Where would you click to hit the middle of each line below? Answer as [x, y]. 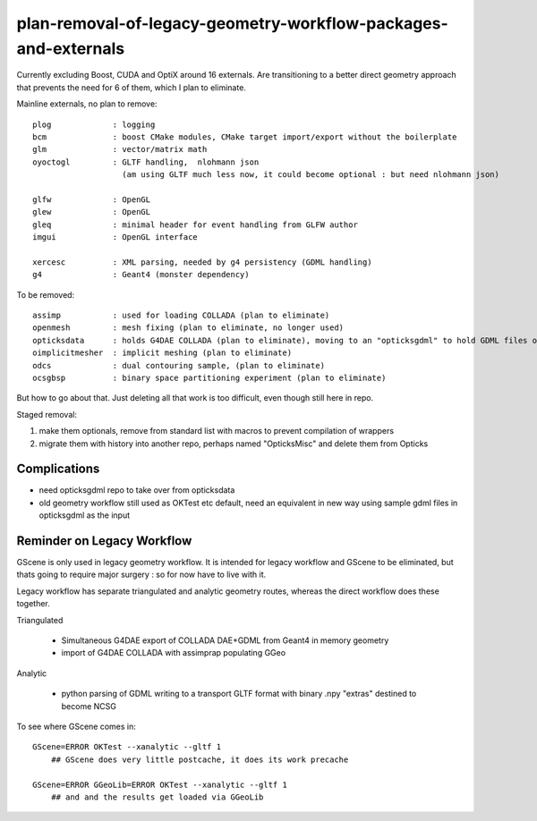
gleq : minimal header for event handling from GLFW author [195, 224]
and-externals [71, 48]
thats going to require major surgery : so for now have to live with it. [141, 575]
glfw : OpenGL [92, 199]
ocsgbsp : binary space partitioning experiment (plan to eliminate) [209, 377]
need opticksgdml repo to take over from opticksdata [137, 490]
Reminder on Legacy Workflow [104, 541]
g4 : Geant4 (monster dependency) [141, 275]
